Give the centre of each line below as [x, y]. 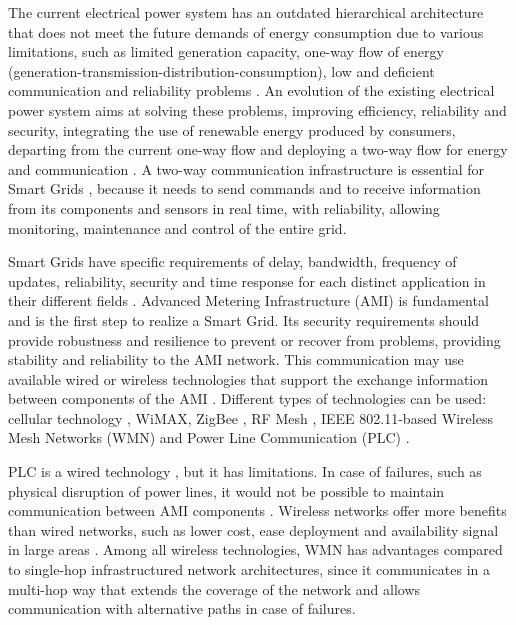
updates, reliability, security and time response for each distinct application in [247, 280]
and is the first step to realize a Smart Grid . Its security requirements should [244, 319]
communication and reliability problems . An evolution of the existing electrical [251, 90]
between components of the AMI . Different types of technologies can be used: [247, 398]
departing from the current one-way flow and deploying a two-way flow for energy [258, 149]
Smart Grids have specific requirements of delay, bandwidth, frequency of [232, 261]
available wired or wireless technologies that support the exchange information [248, 378]
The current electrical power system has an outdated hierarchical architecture [246, 12]
